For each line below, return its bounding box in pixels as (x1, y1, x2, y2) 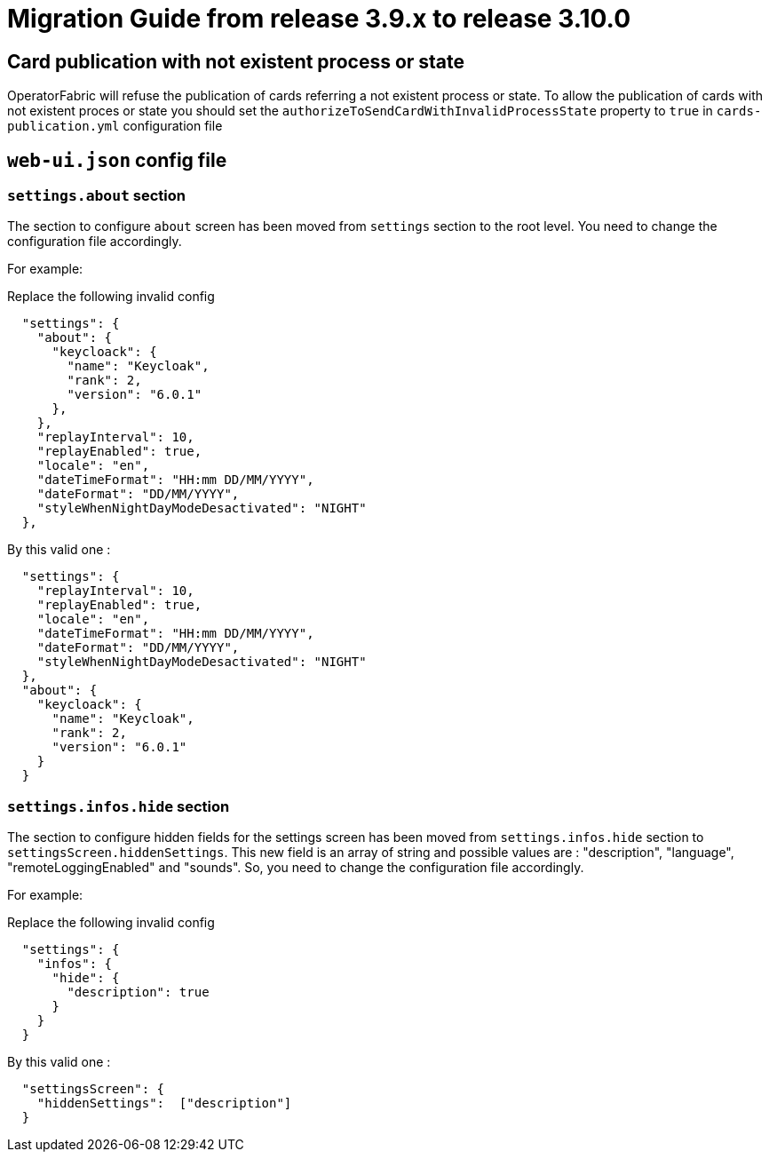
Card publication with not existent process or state (7, 50, 465, 73)
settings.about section (7, 187, 186, 205)
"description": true (67, 985, 210, 1000)
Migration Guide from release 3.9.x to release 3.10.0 (7, 4, 631, 34)
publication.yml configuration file (7, 118, 223, 134)
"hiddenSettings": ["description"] (36, 1096, 292, 1111)
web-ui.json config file (7, 148, 227, 171)
